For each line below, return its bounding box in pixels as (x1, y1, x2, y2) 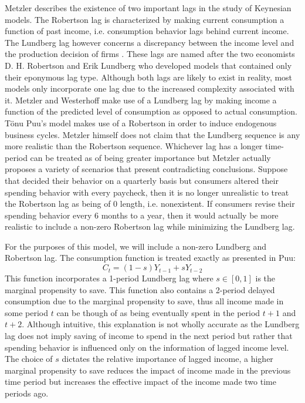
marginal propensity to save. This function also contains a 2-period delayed (5, 283, 275, 295)
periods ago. (5, 387, 49, 399)
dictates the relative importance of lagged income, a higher (62, 352, 273, 365)
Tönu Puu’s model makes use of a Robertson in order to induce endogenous (5, 116, 277, 129)
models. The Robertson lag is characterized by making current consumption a (5, 13, 284, 25)
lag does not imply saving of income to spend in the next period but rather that (5, 330, 293, 342)
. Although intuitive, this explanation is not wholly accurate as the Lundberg (22, 318, 300, 330)
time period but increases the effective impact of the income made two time (5, 375, 276, 388)
